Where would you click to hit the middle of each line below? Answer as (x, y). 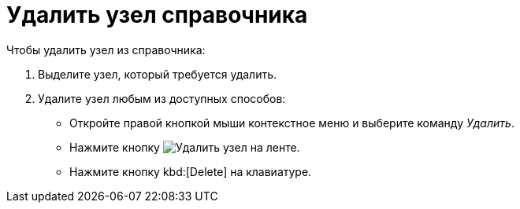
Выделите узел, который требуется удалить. (158, 74)
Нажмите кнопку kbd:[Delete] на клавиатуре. (191, 171)
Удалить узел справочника (157, 15)
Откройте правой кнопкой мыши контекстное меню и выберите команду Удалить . (292, 123)
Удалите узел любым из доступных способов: (162, 98)
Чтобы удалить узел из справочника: (106, 49)
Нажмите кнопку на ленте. (185, 147)
